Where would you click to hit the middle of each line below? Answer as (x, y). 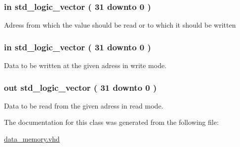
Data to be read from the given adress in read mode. (84, 105)
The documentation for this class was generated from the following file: (111, 122)
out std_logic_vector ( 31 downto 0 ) (80, 87)
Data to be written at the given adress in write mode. (85, 65)
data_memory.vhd (32, 139)
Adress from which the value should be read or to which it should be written (120, 25)
